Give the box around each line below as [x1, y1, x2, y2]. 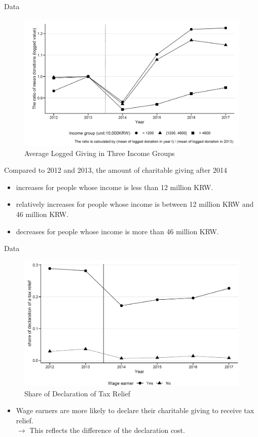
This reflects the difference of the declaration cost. [29, 425, 185, 435]
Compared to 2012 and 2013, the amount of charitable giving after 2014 [4, 165, 227, 175]
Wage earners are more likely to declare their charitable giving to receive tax [16, 405, 254, 416]
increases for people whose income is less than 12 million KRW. [16, 181, 213, 192]
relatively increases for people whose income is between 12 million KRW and [16, 199, 254, 209]
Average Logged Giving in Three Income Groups [24, 147, 175, 158]
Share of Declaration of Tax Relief [24, 388, 130, 398]
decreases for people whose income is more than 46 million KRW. [16, 226, 219, 236]
